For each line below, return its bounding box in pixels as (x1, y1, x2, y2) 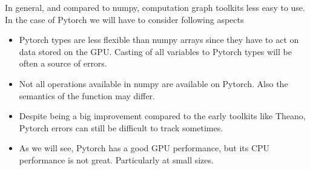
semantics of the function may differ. (19, 89, 155, 102)
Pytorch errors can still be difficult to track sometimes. (19, 121, 223, 134)
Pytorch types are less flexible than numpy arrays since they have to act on (19, 33, 299, 46)
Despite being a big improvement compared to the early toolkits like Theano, (19, 110, 306, 122)
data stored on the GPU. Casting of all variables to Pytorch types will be (19, 45, 292, 57)
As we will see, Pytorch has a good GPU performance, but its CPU (19, 142, 270, 154)
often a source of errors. (19, 57, 107, 70)
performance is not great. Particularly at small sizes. (19, 153, 214, 166)
